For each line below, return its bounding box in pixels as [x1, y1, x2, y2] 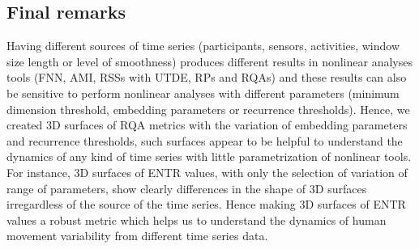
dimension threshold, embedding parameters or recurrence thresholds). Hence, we [6, 100, 410, 117]
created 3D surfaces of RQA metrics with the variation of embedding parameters [6, 116, 408, 133]
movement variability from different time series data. [6, 227, 268, 244]
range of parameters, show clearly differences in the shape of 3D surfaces [6, 179, 367, 196]
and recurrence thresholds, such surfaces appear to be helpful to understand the [6, 132, 403, 149]
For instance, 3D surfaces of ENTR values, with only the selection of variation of [6, 163, 408, 180]
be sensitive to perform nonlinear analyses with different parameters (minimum [6, 84, 400, 101]
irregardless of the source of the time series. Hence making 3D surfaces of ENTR [6, 196, 406, 213]
